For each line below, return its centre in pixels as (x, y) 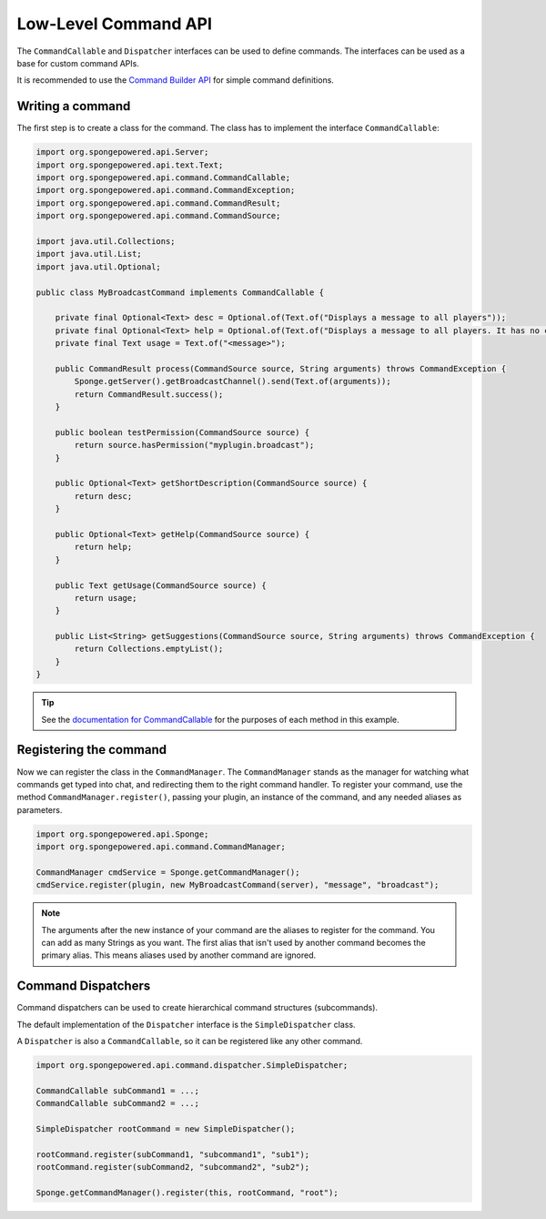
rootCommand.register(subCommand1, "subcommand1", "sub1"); (173, 1154)
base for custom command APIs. (78, 63)
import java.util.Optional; (98, 267)
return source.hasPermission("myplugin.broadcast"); (194, 445)
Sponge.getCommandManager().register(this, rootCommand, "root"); (187, 1192)
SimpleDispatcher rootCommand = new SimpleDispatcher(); (166, 1129)
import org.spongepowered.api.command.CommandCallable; (163, 178)
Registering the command (92, 750)
